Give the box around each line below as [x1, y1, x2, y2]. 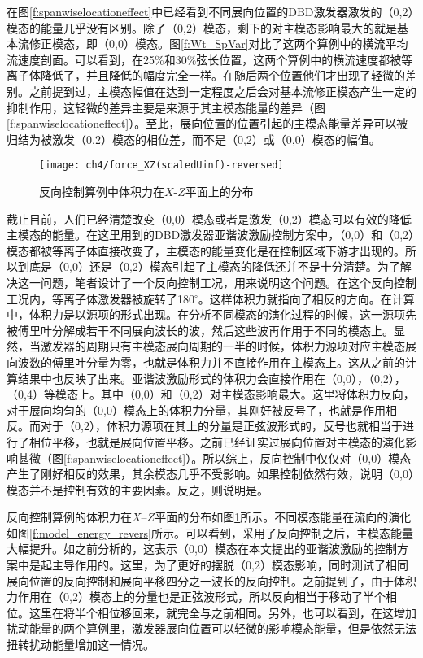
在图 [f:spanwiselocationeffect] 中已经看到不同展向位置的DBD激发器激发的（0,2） [7, 3, 414, 20]
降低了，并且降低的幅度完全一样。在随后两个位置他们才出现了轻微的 [40, 67, 405, 84]
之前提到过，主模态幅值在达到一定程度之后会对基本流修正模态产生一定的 [28, 82, 416, 99]
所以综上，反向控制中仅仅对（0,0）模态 [203, 449, 412, 466]
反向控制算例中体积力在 [39, 183, 164, 199]
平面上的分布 [185, 183, 254, 199]
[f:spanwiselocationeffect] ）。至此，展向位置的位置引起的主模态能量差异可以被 [7, 115, 408, 132]
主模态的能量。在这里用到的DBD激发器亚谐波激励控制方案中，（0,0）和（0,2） [7, 226, 415, 243]
